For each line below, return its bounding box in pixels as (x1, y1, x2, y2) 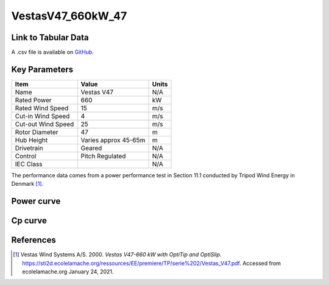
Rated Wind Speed (15, 104, 69, 112)
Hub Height (15, 136, 48, 144)
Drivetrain (15, 144, 43, 152)
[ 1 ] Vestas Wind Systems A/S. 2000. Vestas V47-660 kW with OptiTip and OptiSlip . (13, 251, 222, 258)
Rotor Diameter (15, 128, 58, 136)
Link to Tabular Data (11, 32, 89, 43)
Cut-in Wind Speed (15, 111, 70, 120)
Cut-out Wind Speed (15, 119, 74, 128)
